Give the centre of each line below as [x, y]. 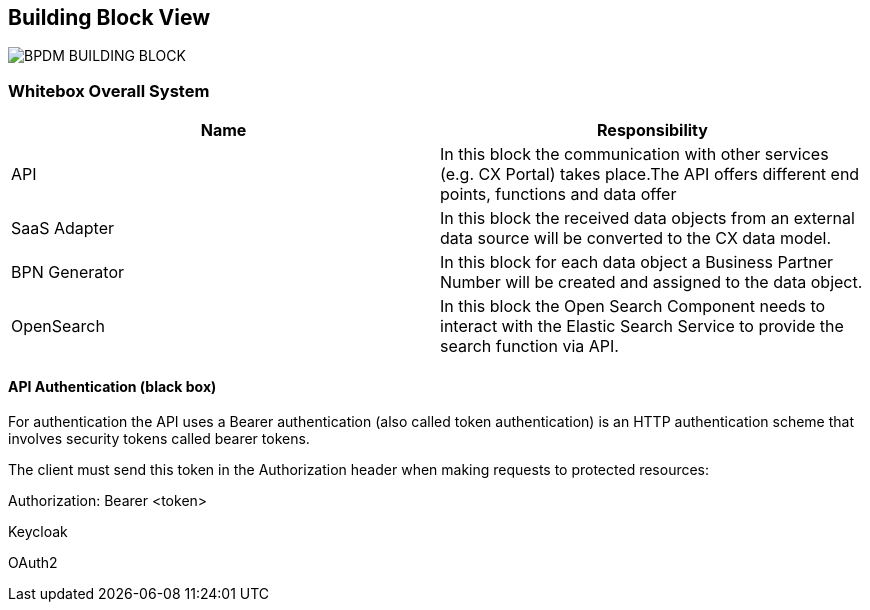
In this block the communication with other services [634, 154]
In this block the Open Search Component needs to [633, 306]
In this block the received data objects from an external [647, 218]
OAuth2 [33, 563]
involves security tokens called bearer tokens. [159, 439]
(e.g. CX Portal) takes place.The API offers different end [650, 174]
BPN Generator [67, 272]
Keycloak [38, 532]
